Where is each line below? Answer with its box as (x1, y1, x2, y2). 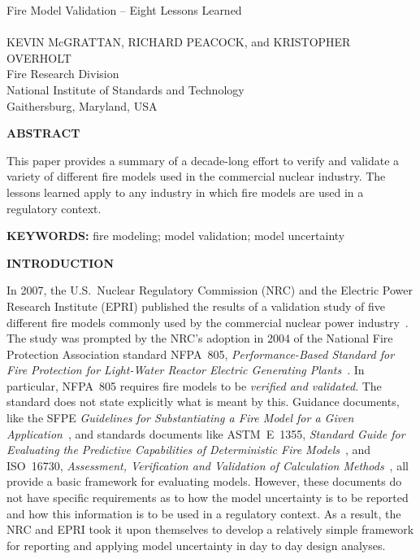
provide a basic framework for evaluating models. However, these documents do (6, 473, 402, 490)
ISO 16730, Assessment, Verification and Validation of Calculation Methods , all (6, 456, 409, 474)
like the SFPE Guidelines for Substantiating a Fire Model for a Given (6, 409, 354, 426)
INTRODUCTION (6, 254, 115, 271)
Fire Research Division (6, 65, 119, 82)
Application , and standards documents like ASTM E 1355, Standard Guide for (6, 425, 405, 442)
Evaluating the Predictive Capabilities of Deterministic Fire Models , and (6, 441, 371, 458)
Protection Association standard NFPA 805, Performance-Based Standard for (6, 345, 395, 362)
